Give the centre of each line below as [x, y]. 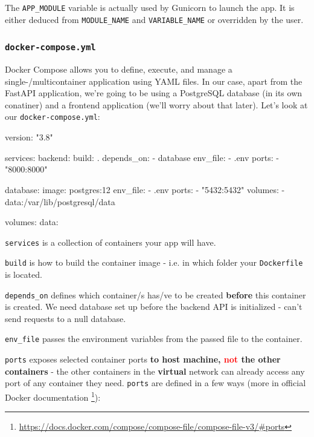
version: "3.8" [29, 137]
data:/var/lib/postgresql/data [60, 201]
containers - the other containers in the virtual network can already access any [155, 371]
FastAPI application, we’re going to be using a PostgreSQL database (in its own [154, 93]
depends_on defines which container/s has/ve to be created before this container [155, 294]
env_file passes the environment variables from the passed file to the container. [154, 339]
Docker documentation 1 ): [53, 396]
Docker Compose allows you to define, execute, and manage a [119, 69]
